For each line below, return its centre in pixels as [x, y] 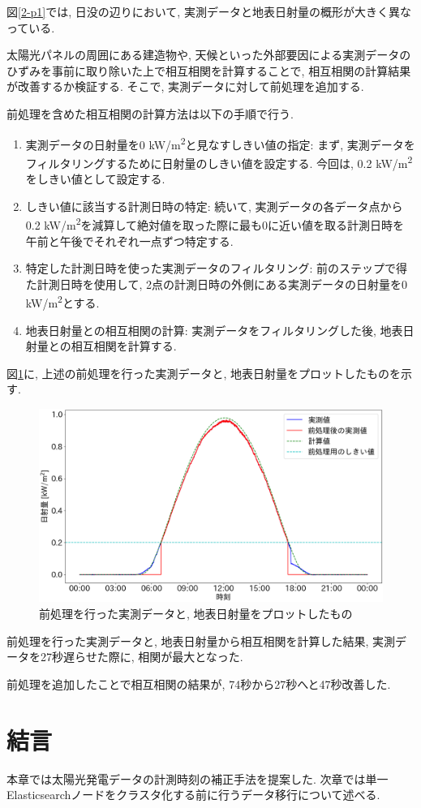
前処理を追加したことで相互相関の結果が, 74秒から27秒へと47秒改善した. [199, 683]
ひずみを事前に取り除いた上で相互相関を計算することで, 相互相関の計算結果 [209, 70]
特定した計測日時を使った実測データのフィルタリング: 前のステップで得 [217, 268]
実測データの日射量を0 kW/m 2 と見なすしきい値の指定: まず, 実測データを [220, 143]
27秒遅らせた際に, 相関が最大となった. [142, 657]
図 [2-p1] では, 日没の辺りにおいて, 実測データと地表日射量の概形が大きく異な [209, 11]
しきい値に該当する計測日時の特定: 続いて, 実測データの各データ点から [214, 206]
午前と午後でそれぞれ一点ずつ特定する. [129, 241]
